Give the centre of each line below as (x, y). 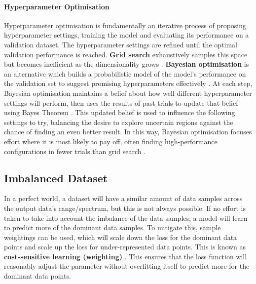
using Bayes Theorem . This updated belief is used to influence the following (120, 112)
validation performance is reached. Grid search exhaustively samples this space (126, 54)
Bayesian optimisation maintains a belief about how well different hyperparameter (128, 93)
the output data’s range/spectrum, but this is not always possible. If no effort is (125, 208)
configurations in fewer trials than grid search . (75, 151)
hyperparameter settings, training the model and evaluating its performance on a (127, 35)
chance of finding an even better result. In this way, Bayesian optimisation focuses (128, 132)
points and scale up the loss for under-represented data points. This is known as (125, 247)
